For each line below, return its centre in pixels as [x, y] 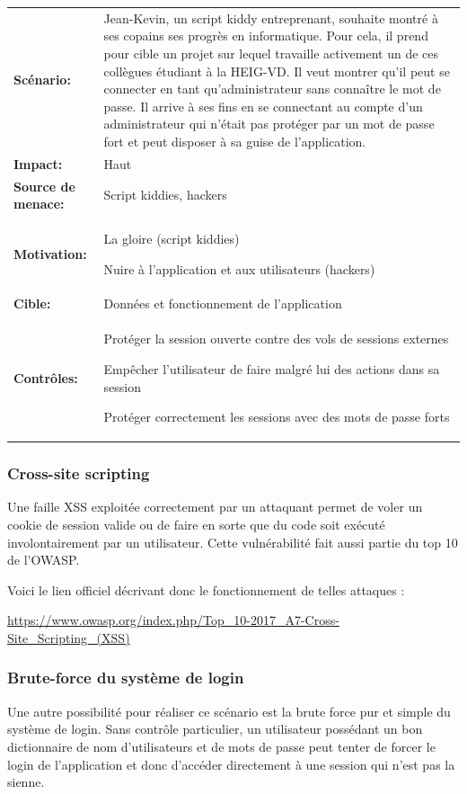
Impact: [38, 163]
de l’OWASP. [44, 560]
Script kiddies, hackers [165, 195]
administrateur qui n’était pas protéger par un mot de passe [269, 124]
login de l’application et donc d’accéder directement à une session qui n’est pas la [231, 764]
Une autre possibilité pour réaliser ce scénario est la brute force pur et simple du [229, 711]
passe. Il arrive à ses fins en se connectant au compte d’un [263, 106]
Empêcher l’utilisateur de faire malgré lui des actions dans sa [272, 368]
